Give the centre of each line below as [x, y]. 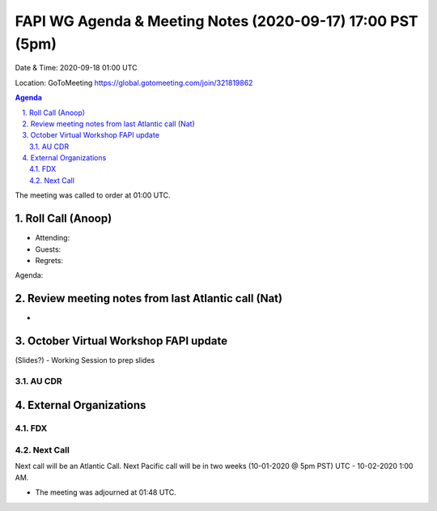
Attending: [53, 238]
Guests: [48, 249]
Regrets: [49, 260]
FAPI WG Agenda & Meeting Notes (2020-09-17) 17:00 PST [216, 21]
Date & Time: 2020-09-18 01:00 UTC [76, 68]
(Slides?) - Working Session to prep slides [85, 360]
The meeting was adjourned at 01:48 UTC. [106, 492]
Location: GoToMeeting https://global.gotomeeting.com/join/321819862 [134, 83]
